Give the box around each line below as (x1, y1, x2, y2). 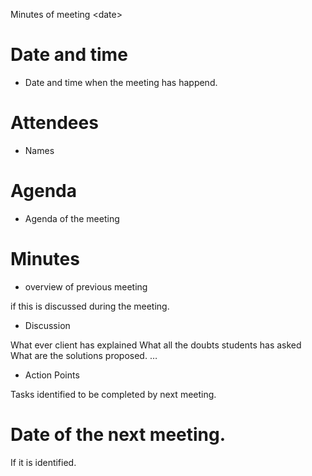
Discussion (24, 319, 71, 331)
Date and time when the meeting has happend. (24, 76, 218, 88)
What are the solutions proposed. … (10, 349, 158, 361)
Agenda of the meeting (24, 212, 120, 224)
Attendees (10, 112, 99, 134)
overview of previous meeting (24, 280, 148, 293)
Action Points (24, 369, 80, 381)
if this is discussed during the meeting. (10, 300, 170, 312)
